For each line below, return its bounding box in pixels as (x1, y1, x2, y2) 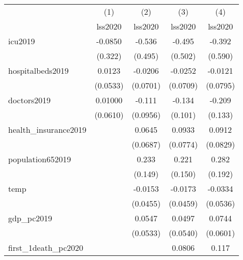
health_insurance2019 (8, 124, 87, 135)
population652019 (8, 153, 71, 165)
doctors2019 (8, 94, 51, 106)
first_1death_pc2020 (8, 242, 84, 253)
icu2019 (8, 35, 35, 47)
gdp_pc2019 (8, 212, 52, 224)
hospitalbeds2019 (8, 65, 69, 76)
